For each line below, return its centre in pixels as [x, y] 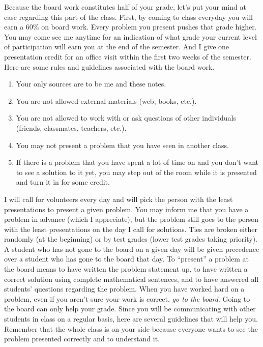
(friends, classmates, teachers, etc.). [71, 127]
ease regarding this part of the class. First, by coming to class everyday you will [128, 17]
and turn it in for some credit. [63, 182]
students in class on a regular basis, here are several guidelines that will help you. [131, 319]
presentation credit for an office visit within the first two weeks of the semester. [128, 56]
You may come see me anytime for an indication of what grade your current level [130, 36]
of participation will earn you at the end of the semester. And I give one [117, 47]
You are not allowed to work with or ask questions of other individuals [126, 118]
